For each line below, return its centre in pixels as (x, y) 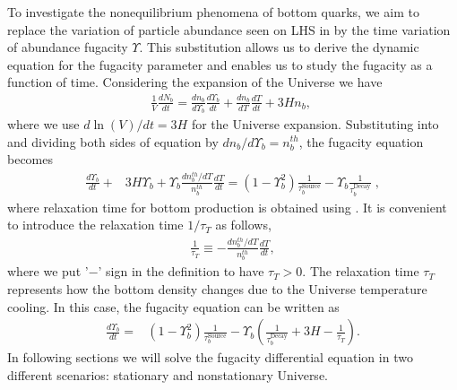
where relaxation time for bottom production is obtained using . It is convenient (227, 207)
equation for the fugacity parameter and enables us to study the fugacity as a (220, 64)
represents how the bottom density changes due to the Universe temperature (217, 289)
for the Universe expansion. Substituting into (315, 123)
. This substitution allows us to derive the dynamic (279, 47)
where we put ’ (48, 271)
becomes (30, 159)
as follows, (243, 225)
